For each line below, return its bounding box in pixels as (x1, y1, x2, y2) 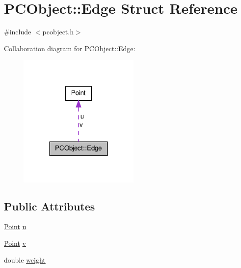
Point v (4, 238, 26, 248)
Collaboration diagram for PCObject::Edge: (4, 43, 135, 53)
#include (4, 27, 31, 37)
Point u (4, 221, 27, 232)
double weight (4, 254, 46, 265)
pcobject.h (42, 27, 74, 37)
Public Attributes (4, 198, 95, 213)
